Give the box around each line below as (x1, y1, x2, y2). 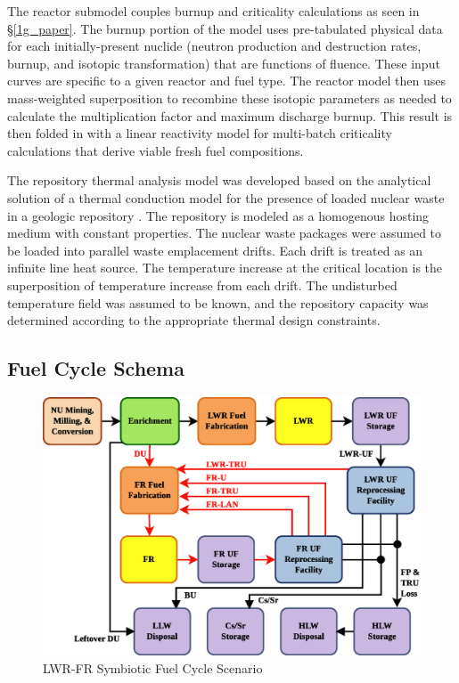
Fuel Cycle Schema (7, 354, 184, 382)
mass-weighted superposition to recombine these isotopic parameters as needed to (7, 88, 452, 107)
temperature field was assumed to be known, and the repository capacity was (7, 293, 429, 312)
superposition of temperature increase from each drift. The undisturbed (7, 275, 398, 294)
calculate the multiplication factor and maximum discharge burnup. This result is (7, 106, 453, 125)
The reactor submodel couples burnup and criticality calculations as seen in (7, 2, 420, 20)
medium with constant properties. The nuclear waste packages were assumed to (7, 224, 442, 242)
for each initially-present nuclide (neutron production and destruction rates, (7, 37, 422, 55)
